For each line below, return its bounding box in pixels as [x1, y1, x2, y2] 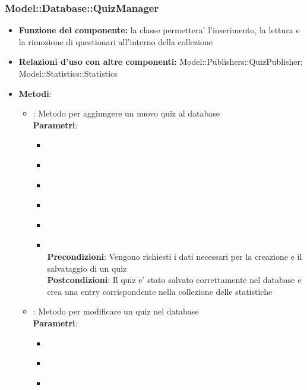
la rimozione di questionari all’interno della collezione [18, 35, 213, 48]
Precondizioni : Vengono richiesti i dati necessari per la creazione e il [47, 250, 302, 262]
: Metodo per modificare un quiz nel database [33, 305, 199, 317]
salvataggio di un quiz [47, 262, 127, 274]
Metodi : [18, 87, 52, 99]
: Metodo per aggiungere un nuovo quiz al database [33, 107, 220, 119]
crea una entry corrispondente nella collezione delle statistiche [47, 285, 273, 297]
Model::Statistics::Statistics [18, 67, 118, 79]
